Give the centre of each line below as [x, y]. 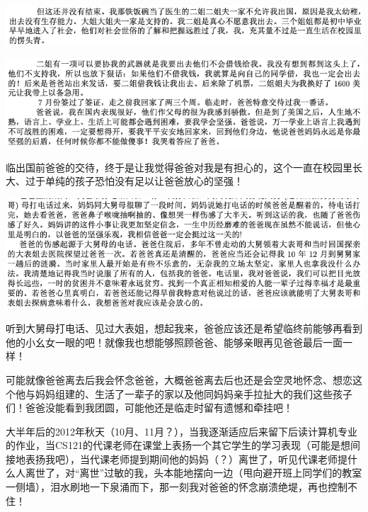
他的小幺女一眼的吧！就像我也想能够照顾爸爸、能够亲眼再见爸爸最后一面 [174, 342]
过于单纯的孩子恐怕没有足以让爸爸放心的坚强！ [134, 181]
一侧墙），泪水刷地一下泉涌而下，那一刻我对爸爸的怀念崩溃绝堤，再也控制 [177, 487]
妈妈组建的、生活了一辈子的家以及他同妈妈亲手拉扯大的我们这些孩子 [194, 393]
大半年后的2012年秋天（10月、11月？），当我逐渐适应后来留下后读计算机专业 [182, 431]
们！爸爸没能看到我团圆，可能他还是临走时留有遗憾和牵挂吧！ [149, 408]
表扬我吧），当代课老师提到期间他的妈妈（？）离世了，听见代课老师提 [186, 459]
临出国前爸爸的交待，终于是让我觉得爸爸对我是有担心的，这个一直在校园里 [179, 167]
